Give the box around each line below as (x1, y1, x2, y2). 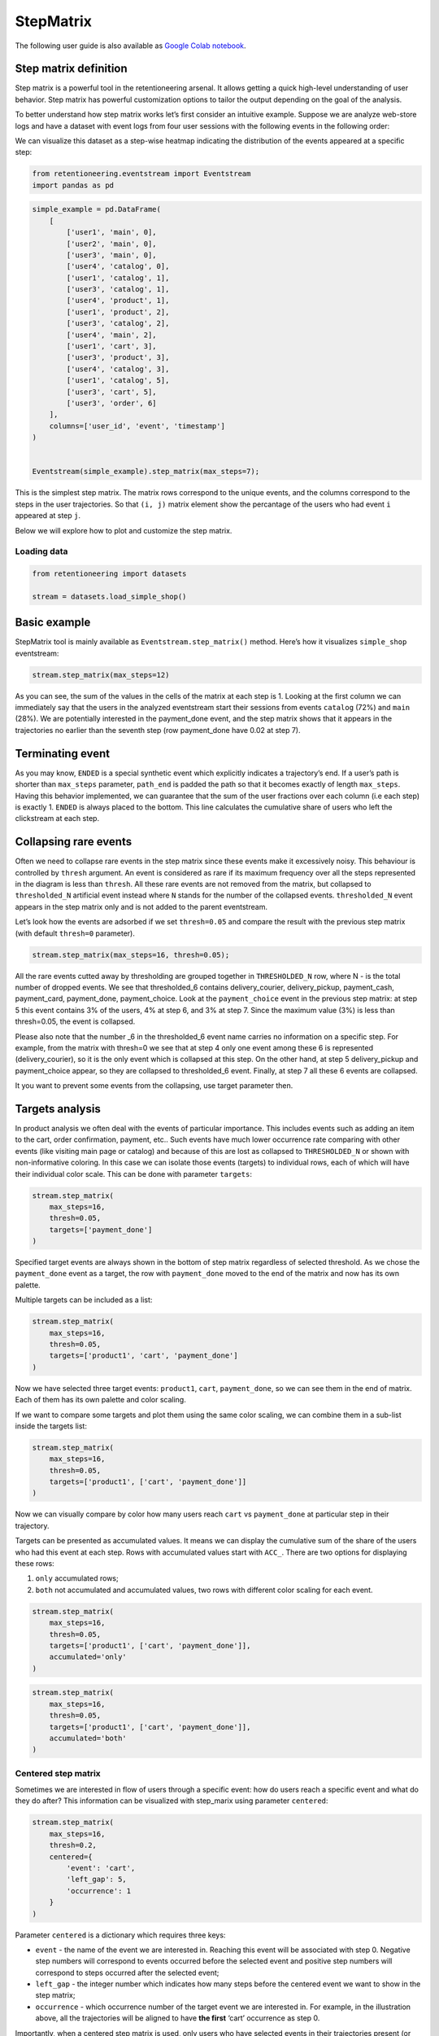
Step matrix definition (15, 62, 128, 76)
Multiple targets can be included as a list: (15, 1295, 153, 1305)
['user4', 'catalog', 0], (66, 261, 170, 271)
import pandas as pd (32, 180, 114, 190)
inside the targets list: (15, 1421, 87, 1431)
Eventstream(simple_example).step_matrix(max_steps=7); (32, 467, 260, 476)
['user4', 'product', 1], (66, 296, 170, 305)
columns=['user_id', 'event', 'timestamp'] (49, 421, 225, 431)
